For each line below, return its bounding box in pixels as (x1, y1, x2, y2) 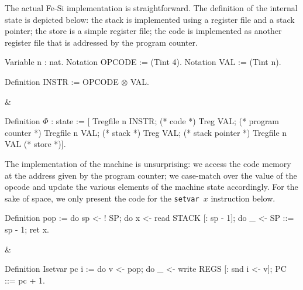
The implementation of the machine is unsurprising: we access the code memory (5, 157, 291, 169)
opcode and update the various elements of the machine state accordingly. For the (5, 180, 298, 193)
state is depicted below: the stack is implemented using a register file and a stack (5, 13, 295, 25)
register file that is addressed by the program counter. (5, 36, 198, 48)
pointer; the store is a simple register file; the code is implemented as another (5, 25, 282, 37)
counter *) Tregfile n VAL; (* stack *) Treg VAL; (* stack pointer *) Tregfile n (5, 126, 287, 138)
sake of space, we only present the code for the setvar (5, 192, 199, 204)
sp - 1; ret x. (5, 223, 49, 235)
